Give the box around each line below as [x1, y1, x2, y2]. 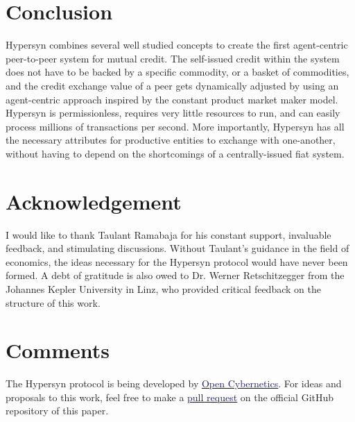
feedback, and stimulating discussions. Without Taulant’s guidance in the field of [6, 241, 349, 255]
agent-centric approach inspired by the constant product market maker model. [6, 92, 338, 106]
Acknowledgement [6, 187, 182, 215]
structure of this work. [6, 295, 101, 310]
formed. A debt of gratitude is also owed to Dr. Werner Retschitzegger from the [6, 268, 345, 282]
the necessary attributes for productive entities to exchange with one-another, [6, 133, 336, 147]
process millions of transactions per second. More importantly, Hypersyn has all [6, 119, 345, 133]
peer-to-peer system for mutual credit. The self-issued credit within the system [6, 51, 340, 65]
